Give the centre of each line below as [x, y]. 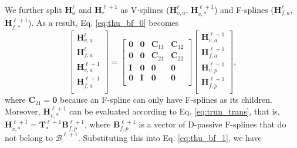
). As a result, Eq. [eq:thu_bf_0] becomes [103, 23]
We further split [33, 9]
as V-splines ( [145, 9]
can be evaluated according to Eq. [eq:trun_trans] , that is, [175, 111]
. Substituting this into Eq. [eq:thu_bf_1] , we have [170, 137]
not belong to [29, 137]
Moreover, [23, 111]
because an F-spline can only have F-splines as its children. [166, 100]
